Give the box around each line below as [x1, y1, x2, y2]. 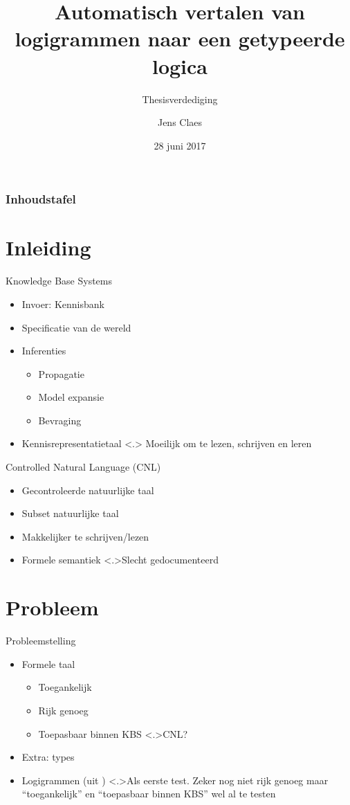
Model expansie [38, 390, 104, 404]
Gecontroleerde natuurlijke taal [21, 482, 154, 497]
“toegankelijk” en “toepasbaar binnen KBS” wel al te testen [21, 786, 276, 801]
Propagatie [38, 366, 84, 381]
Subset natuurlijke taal [21, 506, 119, 521]
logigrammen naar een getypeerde [15, 24, 345, 53]
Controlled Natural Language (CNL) [6, 460, 161, 474]
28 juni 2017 [154, 138, 206, 152]
